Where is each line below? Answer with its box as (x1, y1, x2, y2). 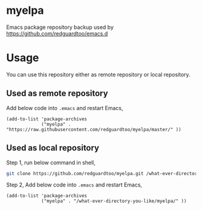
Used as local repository (6, 143, 99, 153)
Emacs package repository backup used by (6, 23, 114, 31)
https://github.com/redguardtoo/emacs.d (6, 29, 108, 37)
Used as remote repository (6, 88, 108, 99)
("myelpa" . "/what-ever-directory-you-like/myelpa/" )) (41, 198, 187, 205)
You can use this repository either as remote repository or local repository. (6, 70, 191, 78)
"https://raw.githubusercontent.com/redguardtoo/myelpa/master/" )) (6, 126, 182, 132)
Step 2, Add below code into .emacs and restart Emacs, (6, 181, 142, 188)
